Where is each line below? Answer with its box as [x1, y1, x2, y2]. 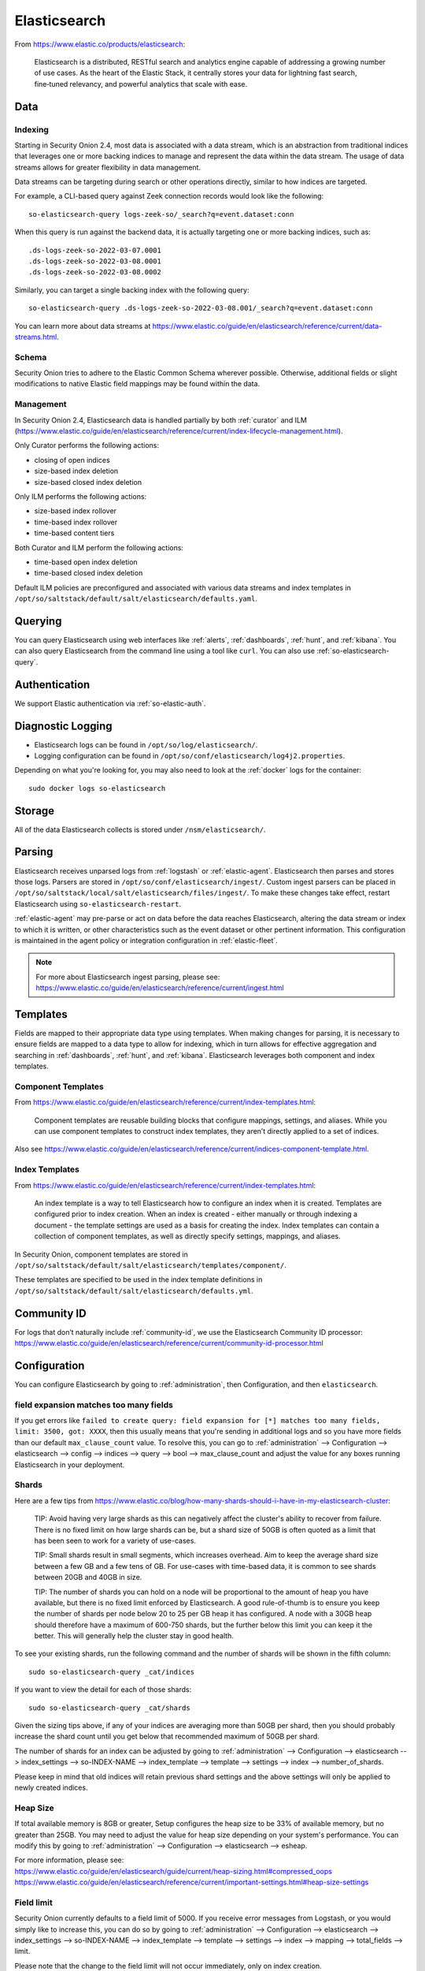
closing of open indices [34, 455, 110, 464]
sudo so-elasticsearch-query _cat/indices [28, 1667, 195, 1676]
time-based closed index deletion [34, 568, 143, 578]
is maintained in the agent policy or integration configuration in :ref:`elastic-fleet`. [14, 935, 279, 945]
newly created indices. [14, 1783, 88, 1792]
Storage [14, 804, 55, 818]
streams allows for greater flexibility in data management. [14, 162, 201, 172]
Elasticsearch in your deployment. [14, 1459, 125, 1470]
